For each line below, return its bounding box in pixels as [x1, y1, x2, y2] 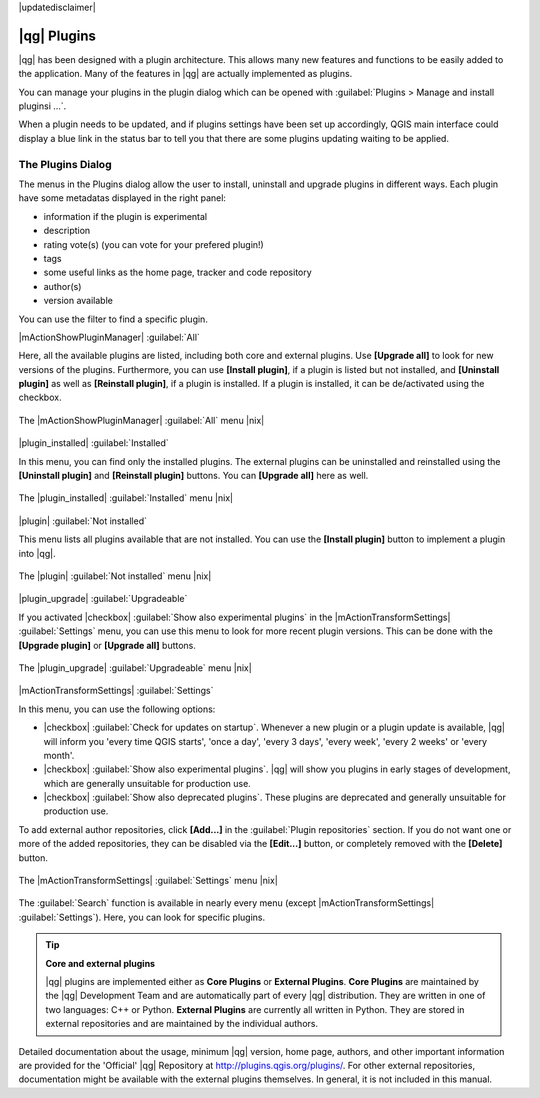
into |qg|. [18, 547, 56, 559]
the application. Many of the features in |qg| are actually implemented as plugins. [18, 68, 353, 80]
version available [43, 295, 114, 307]
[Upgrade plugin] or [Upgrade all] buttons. [18, 639, 197, 651]
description [43, 225, 91, 237]
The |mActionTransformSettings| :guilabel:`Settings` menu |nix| [18, 875, 279, 887]
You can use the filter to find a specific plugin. [18, 313, 209, 325]
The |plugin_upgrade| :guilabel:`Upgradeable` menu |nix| [18, 661, 252, 674]
